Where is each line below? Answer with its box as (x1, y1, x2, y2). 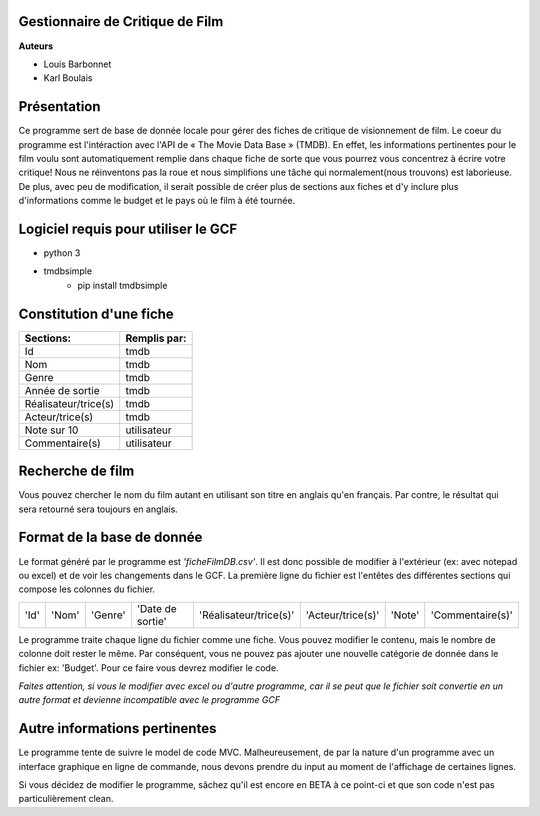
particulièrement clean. (18, 793, 114, 805)
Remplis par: (125, 331, 187, 345)
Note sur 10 (24, 423, 79, 437)
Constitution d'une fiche (18, 305, 174, 322)
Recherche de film (18, 463, 135, 480)
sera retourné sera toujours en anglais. (18, 503, 179, 515)
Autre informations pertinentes (18, 720, 217, 737)
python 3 (43, 247, 81, 259)
